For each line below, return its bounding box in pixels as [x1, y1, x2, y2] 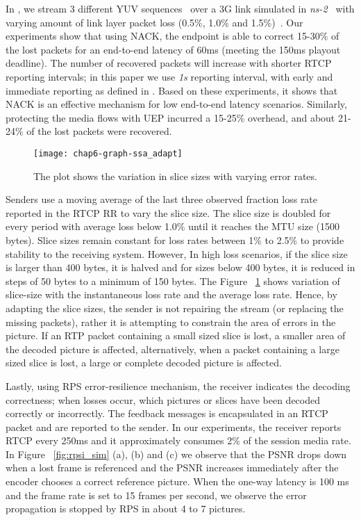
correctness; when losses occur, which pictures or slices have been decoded [6, 392, 321, 407]
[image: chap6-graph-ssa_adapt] [33, 148, 183, 159]
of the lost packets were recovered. [26, 124, 172, 138]
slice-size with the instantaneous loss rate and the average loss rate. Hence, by [6, 287, 337, 302]
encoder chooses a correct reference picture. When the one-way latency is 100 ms [6, 474, 349, 489]
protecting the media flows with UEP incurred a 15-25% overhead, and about [6, 110, 335, 124]
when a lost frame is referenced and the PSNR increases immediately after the [6, 460, 339, 475]
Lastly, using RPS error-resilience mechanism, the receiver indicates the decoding [6, 378, 351, 393]
